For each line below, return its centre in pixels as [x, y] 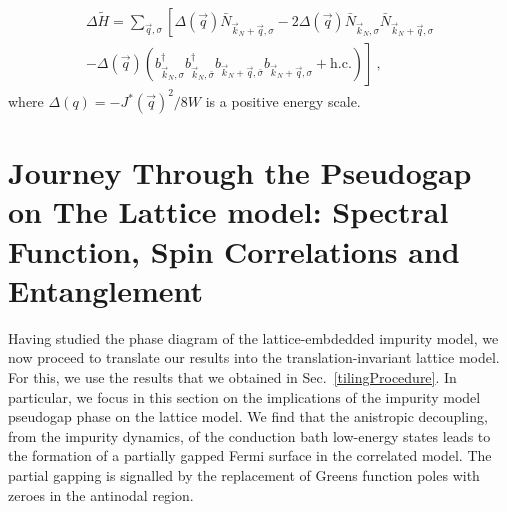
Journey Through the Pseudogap [240, 172]
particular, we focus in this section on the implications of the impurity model [244, 396]
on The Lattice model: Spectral [228, 211]
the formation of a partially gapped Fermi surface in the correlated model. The [250, 455]
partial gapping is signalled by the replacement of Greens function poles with [244, 474]
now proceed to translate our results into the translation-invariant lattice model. [254, 357]
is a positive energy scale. [283, 101]
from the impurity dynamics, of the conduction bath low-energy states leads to [249, 435]
